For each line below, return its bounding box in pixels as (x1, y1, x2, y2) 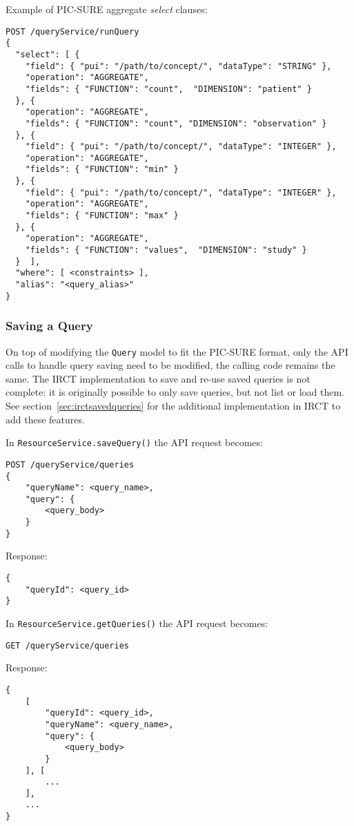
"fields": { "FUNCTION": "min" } (25, 164, 179, 175)
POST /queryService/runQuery (6, 26, 139, 37)
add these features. (6, 412, 85, 426)
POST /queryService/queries (6, 459, 135, 470)
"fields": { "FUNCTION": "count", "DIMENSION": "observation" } (25, 118, 327, 128)
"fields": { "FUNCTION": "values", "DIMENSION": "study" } (25, 245, 307, 256)
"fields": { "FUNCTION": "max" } (25, 211, 179, 221)
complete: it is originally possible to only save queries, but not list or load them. (6, 385, 344, 399)
